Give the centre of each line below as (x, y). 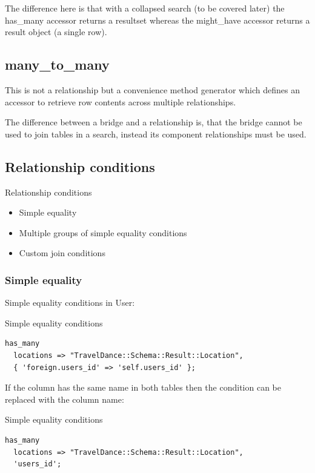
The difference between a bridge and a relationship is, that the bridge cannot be (154, 122)
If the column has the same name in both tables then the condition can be (143, 387)
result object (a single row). (56, 32)
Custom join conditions (62, 253)
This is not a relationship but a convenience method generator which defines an (152, 89)
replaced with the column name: (65, 399)
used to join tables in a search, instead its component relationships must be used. (156, 134)
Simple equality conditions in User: (70, 303)
